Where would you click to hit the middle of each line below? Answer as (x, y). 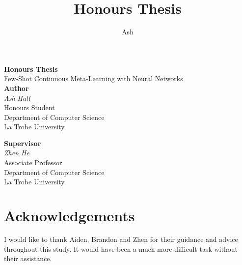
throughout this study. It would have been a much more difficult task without (121, 249)
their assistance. (28, 258)
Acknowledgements (69, 216)
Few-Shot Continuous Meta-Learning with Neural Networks (94, 78)
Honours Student (29, 107)
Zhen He (17, 153)
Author (16, 88)
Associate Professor (33, 162)
